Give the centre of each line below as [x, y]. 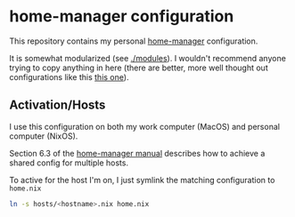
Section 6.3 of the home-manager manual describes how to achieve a [137, 153]
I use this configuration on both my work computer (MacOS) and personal [145, 126]
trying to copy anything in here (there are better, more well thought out [139, 68]
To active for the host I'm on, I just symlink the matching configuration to [142, 180]
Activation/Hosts [57, 105]
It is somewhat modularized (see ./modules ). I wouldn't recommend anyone [148, 58]
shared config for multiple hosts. [69, 163]
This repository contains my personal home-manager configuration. [134, 41]
